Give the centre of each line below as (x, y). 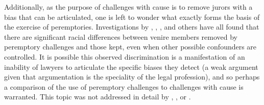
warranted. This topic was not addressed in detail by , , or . (98, 97)
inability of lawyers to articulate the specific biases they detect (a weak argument (131, 67)
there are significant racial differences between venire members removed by (121, 36)
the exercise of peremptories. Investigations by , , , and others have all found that (132, 27)
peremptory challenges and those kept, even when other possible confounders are (130, 47)
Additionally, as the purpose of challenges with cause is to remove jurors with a (128, 7)
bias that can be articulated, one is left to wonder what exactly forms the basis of (132, 17)
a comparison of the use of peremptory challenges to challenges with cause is (124, 86)
